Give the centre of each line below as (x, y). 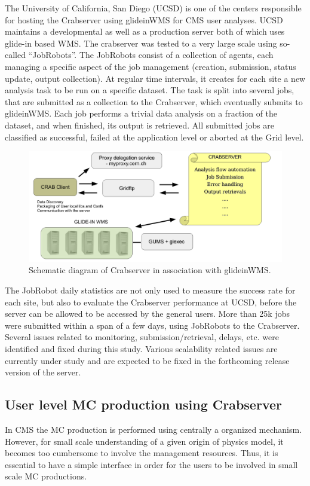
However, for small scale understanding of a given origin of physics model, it (144, 441)
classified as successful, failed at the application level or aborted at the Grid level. (154, 137)
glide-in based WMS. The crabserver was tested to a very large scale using (141, 43)
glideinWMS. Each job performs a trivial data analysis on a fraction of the (141, 113)
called (15, 55)
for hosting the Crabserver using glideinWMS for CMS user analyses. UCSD (144, 19)
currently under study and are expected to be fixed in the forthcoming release (147, 360)
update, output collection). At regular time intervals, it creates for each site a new (155, 78)
